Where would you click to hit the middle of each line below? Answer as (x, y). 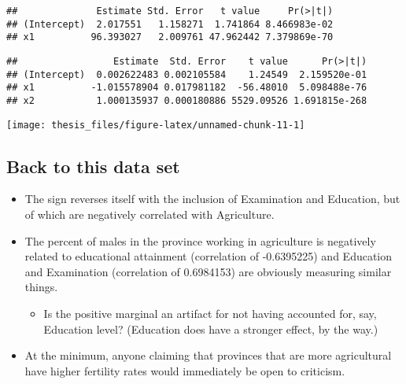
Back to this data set (93, 166)
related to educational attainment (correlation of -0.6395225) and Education (209, 256)
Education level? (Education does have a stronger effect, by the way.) (211, 329)
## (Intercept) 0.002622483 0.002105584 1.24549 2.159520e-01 (187, 74)
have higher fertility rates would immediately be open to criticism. (185, 370)
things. (41, 287)
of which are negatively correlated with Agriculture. (149, 214)
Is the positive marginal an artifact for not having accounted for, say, (210, 314)
